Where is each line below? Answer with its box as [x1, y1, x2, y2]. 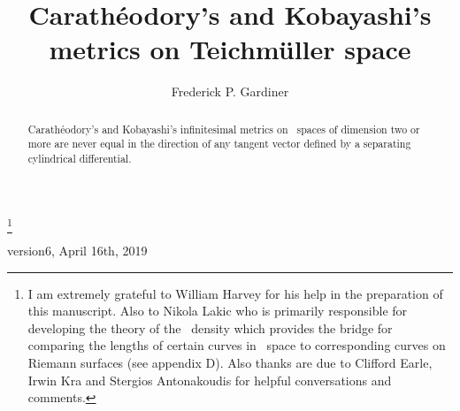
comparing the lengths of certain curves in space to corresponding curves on [27, 336, 446, 354]
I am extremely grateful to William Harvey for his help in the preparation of [27, 284, 443, 302]
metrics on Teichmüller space [49, 31, 411, 67]
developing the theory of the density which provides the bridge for [27, 318, 393, 337]
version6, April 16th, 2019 [7, 241, 148, 259]
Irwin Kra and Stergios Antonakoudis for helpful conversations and [27, 370, 392, 389]
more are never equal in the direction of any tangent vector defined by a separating [27, 136, 411, 151]
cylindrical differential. [27, 151, 132, 166]
